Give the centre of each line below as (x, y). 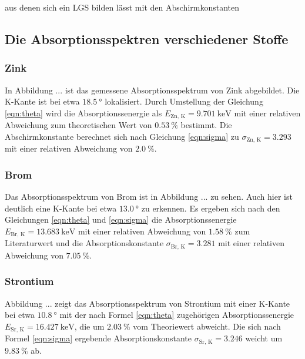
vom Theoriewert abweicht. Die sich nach (207, 326)
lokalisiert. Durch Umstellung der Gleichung (184, 101)
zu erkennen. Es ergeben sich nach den (211, 208)
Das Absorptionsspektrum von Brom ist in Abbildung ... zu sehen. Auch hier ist (149, 197)
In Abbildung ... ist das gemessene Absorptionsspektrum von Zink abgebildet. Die (152, 90)
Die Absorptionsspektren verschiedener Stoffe (147, 38)
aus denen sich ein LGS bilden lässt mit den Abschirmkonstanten (122, 7)
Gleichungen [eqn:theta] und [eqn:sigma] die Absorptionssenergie (121, 219)
